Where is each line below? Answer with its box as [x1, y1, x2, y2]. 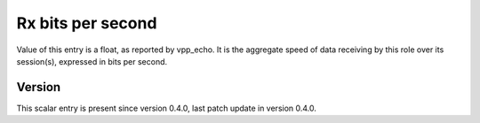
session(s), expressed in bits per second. [16, 56, 168, 66]
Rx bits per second [16, 13, 157, 33]
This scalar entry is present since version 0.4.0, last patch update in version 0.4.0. [16, 103, 317, 113]
